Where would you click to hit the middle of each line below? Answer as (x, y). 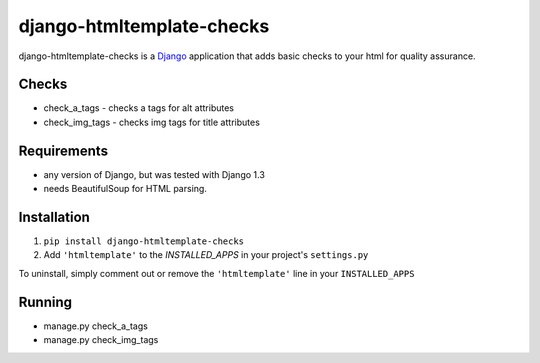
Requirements (63, 150)
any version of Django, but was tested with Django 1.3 (154, 174)
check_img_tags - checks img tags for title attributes (151, 122)
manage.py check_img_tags (101, 340)
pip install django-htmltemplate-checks (144, 241)
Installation (54, 216)
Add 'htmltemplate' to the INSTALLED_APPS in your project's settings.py (206, 255)
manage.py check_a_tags (96, 326)
